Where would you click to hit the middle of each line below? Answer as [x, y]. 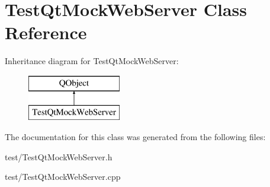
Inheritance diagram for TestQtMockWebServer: [92, 61]
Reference [46, 32]
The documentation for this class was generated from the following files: [135, 137]
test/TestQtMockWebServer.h [59, 156]
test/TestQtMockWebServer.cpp [63, 177]
